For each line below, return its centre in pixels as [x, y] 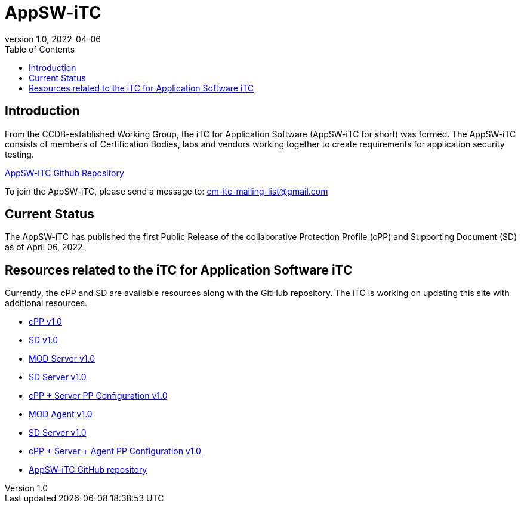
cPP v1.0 [45, 322]
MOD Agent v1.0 [61, 414]
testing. [19, 154]
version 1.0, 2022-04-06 [53, 39]
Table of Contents [40, 49]
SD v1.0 [44, 340]
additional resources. [46, 303]
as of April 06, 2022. [45, 247]
